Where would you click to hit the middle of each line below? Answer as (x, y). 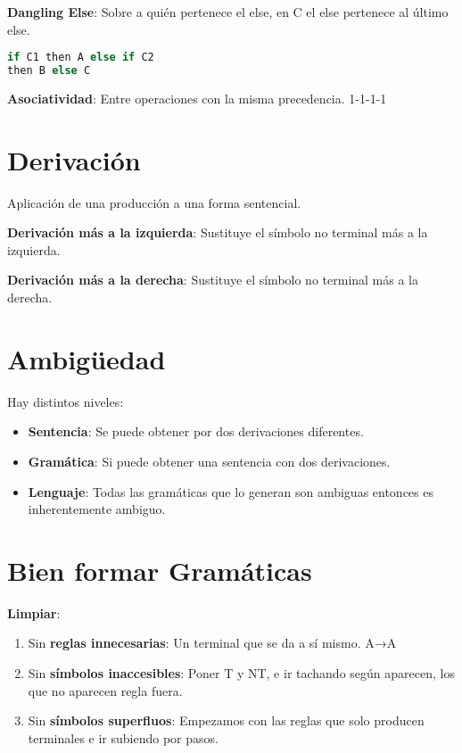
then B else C (49, 71)
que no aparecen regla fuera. (105, 690)
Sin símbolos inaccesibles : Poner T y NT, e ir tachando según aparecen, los (241, 673)
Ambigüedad (87, 358)
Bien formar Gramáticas (160, 570)
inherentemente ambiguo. (97, 509)
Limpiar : (34, 612)
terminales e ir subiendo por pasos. (123, 737)
